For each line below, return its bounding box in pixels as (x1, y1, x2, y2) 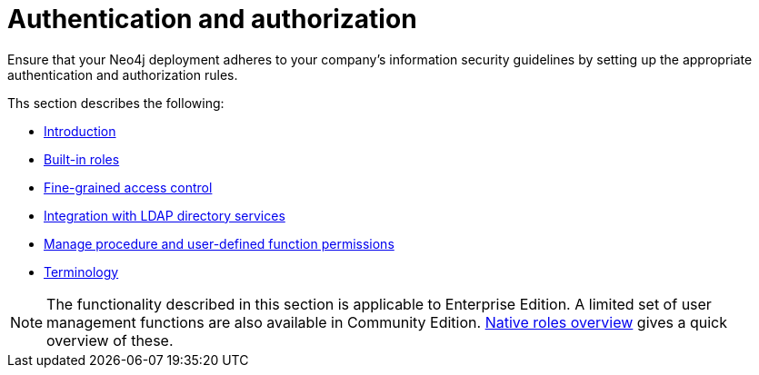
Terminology (44, 263, 119, 280)
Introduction (44, 123, 116, 139)
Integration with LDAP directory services (44, 207, 285, 223)
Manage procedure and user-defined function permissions (44, 235, 394, 252)
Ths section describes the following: (7, 94, 225, 111)
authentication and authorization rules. (7, 66, 238, 83)
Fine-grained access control (44, 179, 213, 195)
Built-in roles (44, 151, 120, 167)
